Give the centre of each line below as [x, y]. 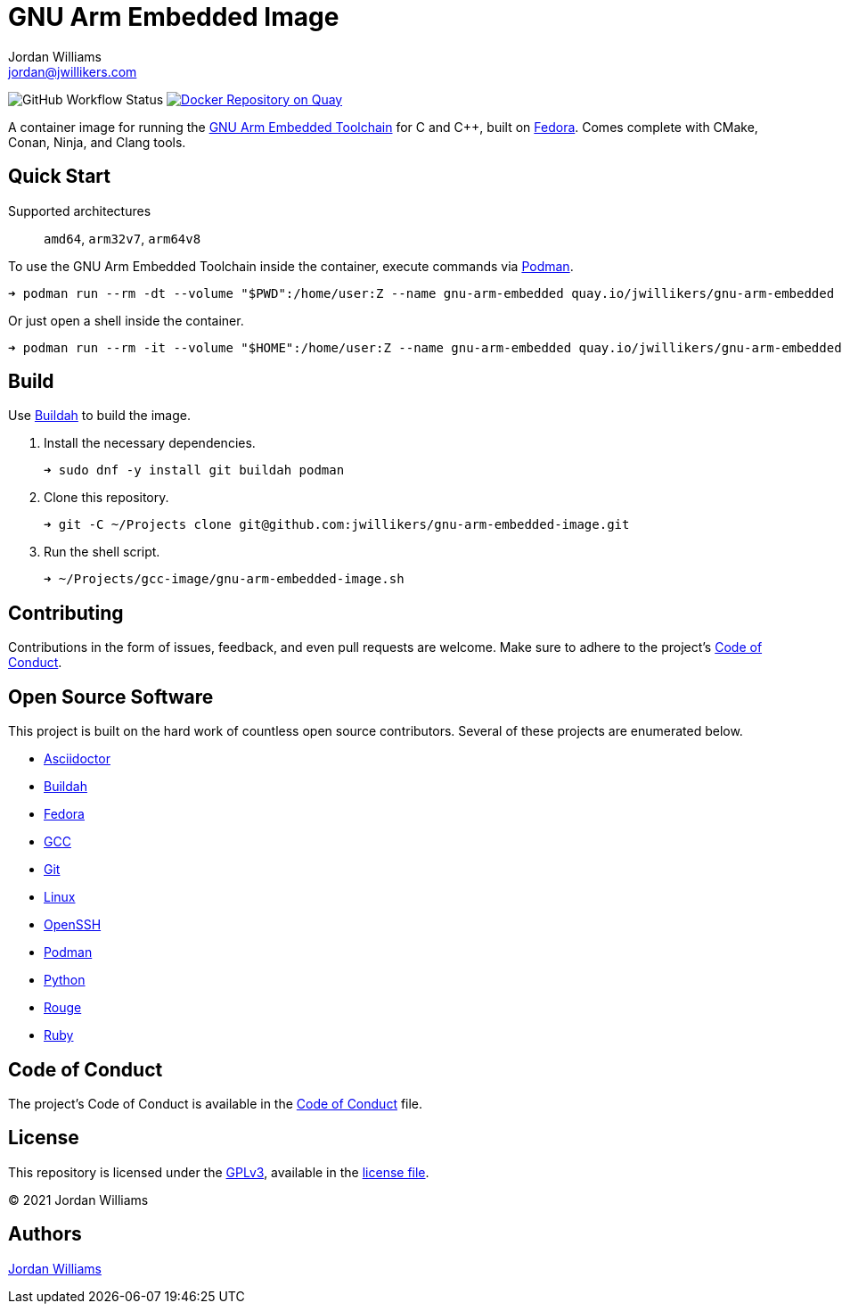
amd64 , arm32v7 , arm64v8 [123, 238]
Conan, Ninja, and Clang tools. [97, 142]
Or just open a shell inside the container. [126, 320]
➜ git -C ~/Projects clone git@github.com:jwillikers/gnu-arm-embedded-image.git [337, 525]
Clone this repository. [106, 498]
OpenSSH [73, 925]
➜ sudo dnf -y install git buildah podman [194, 470]
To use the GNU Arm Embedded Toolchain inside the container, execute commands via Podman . [291, 266]
